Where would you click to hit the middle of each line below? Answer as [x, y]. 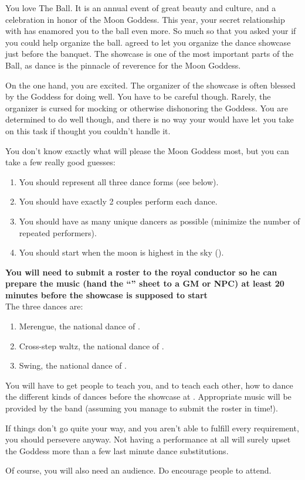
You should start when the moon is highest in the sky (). [121, 252]
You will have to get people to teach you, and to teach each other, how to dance [149, 385]
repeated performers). [58, 232]
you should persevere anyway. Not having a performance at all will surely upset [148, 439]
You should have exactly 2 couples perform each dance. [118, 201]
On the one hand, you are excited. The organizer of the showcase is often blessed [150, 85]
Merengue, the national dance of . [79, 326]
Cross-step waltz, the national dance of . [91, 345]
